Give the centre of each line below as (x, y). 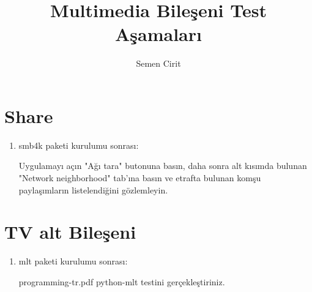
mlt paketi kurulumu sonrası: (73, 261)
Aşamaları (158, 34)
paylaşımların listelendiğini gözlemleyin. (93, 189)
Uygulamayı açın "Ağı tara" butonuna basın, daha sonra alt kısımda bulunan (163, 166)
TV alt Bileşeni (70, 232)
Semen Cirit (158, 63)
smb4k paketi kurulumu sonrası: (79, 145)
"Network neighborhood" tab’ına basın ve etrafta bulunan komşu (140, 178)
